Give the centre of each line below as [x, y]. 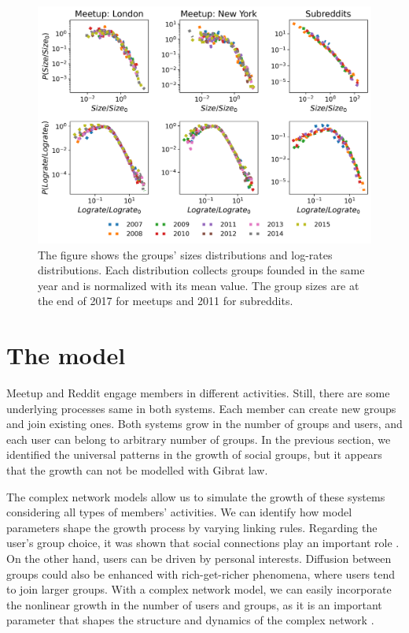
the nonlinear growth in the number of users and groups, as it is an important [194, 604]
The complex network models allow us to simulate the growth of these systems [196, 496]
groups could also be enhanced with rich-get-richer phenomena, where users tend [201, 573]
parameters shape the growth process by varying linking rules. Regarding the [192, 527]
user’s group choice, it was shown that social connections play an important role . [203, 543]
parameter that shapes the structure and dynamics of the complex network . [190, 620]
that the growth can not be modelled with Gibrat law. [137, 470]
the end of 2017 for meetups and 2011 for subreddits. [166, 301]
